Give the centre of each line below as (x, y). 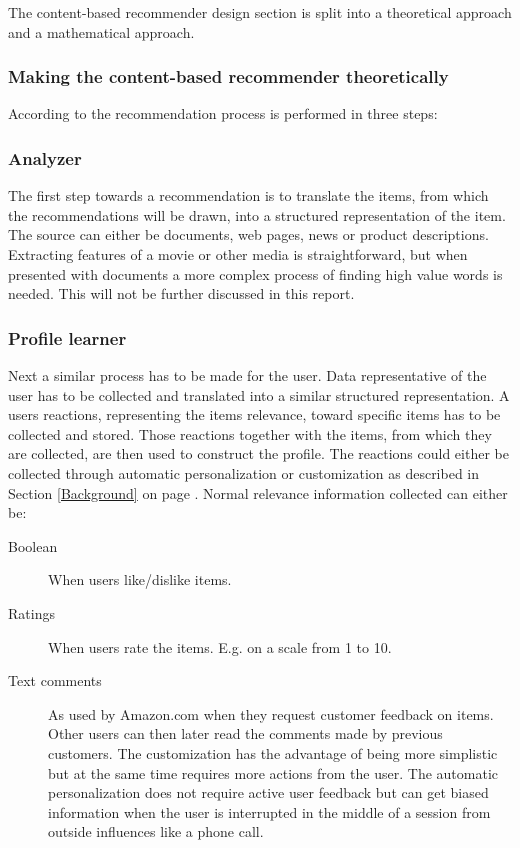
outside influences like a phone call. (156, 831)
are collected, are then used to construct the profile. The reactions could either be (258, 453)
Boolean (33, 545)
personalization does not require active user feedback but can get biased (268, 792)
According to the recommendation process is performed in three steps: (223, 113)
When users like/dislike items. (140, 579)
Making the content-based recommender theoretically (228, 76)
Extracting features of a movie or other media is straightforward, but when (238, 254)
